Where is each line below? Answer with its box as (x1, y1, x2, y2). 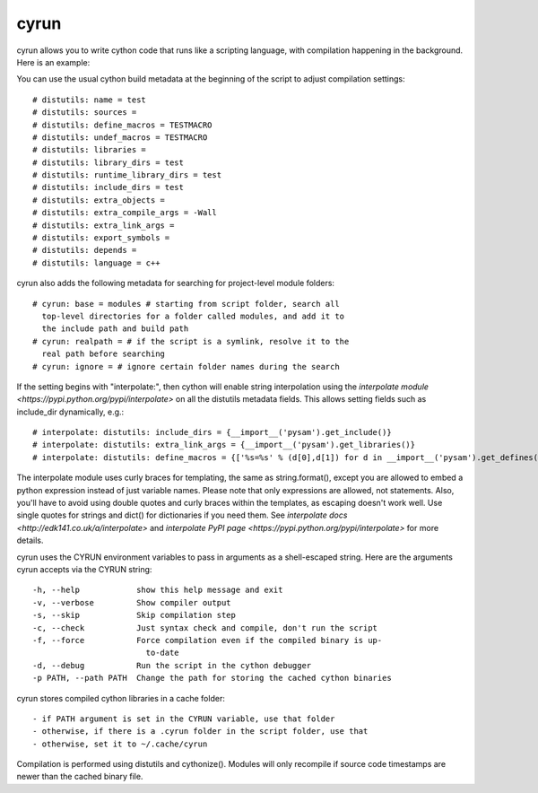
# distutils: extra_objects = (32, 195, 166, 205)
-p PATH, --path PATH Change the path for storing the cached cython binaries (32, 673, 392, 684)
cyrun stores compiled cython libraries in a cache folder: (16, 693, 226, 703)
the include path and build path (41, 324, 189, 334)
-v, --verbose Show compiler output (32, 597, 232, 607)
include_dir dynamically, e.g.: (16, 406, 125, 417)
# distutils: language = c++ (32, 257, 161, 268)
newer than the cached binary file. (16, 771, 143, 782)
